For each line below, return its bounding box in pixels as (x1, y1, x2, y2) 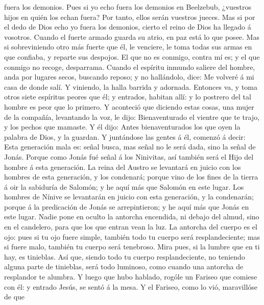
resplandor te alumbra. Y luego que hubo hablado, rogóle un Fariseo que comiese (4, 271, 257, 282)
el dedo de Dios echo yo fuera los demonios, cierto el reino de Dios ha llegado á (4, 21, 251, 32)
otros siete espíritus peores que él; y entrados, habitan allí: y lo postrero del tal (4, 91, 251, 102)
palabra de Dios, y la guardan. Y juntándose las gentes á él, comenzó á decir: (4, 131, 246, 142)
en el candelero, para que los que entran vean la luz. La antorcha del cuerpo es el (4, 221, 257, 232)
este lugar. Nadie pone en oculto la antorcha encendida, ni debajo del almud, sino (4, 211, 259, 222)
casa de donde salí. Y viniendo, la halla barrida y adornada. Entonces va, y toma (4, 81, 258, 92)
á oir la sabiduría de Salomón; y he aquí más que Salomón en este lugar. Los (4, 181, 244, 192)
